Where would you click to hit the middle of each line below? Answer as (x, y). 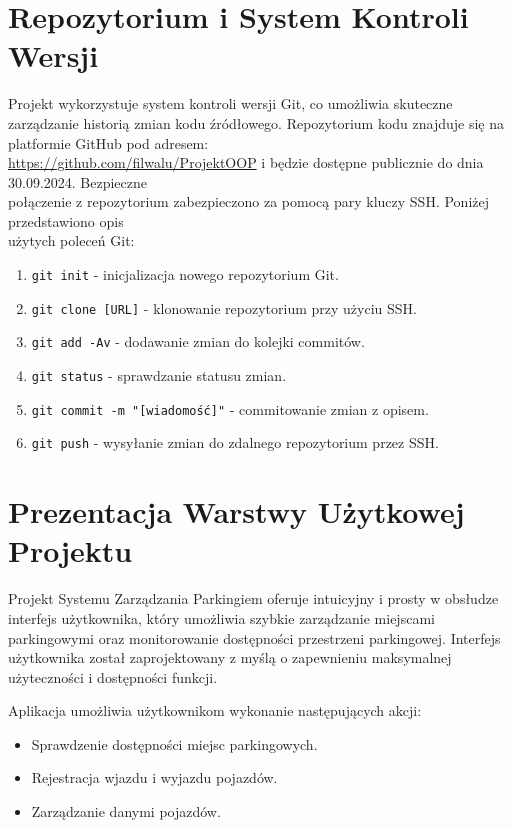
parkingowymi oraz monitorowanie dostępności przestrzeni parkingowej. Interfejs (254, 637)
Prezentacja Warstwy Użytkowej (236, 511)
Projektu (70, 550)
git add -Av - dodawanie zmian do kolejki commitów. (198, 341)
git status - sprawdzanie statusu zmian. (159, 375)
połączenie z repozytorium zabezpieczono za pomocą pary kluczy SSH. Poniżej (248, 201)
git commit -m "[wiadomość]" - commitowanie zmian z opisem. (230, 408)
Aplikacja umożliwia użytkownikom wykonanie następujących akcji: (215, 710)
